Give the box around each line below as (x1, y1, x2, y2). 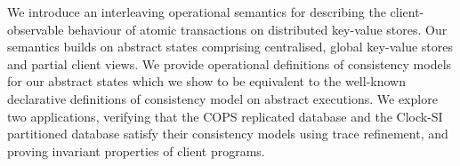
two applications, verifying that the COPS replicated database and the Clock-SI (7, 107, 443, 125)
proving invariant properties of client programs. (7, 141, 265, 160)
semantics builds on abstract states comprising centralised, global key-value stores (7, 37, 453, 56)
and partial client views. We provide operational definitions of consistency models (7, 54, 452, 73)
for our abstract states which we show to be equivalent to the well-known (7, 72, 406, 91)
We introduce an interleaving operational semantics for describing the (7, 3, 386, 20)
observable (7, 20, 64, 38)
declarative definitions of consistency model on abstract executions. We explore (7, 89, 438, 107)
